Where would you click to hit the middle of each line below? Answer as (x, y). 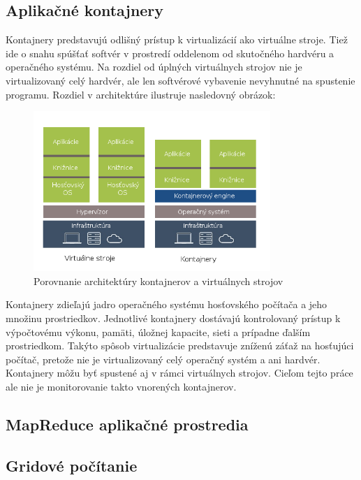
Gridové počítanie (72, 465)
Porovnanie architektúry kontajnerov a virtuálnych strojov (159, 281)
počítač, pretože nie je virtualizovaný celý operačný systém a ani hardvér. (163, 359)
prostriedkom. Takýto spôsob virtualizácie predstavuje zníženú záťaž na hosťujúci (180, 346)
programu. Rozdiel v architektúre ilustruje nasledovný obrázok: (141, 94)
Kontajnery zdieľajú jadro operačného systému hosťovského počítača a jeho (167, 304)
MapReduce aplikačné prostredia (127, 424)
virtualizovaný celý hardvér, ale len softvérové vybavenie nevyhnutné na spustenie (180, 80)
